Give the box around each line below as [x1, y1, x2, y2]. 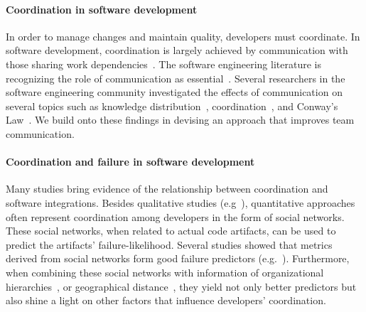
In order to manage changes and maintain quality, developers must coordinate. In [6, 28, 360, 43]
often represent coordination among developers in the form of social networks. [6, 209, 345, 224]
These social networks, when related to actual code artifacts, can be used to [6, 223, 336, 238]
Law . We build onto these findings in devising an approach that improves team [6, 112, 355, 127]
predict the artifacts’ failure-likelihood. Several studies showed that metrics [6, 237, 333, 252]
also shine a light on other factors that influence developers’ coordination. [6, 293, 326, 308]
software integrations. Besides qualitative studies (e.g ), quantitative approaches [6, 195, 355, 210]
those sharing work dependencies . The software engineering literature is [6, 56, 321, 71]
